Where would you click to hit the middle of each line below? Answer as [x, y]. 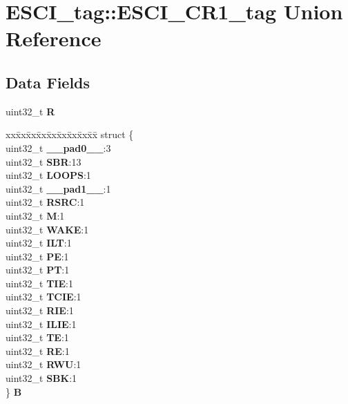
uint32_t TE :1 [37, 337]
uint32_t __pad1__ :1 [58, 188]
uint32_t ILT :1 [39, 243]
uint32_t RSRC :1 [45, 202]
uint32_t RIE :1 [40, 310]
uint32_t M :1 [35, 215]
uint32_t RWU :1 [43, 364]
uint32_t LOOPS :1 [48, 175]
